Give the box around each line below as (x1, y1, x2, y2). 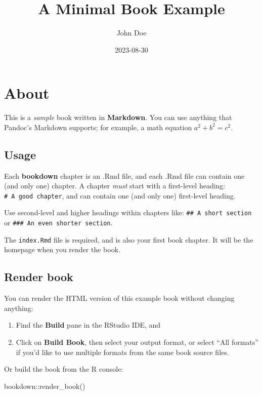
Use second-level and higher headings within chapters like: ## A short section (4, 207, 252, 218)
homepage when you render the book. (4, 244, 120, 255)
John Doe (116, 27, 147, 38)
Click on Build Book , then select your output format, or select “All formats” (16, 337, 258, 347)
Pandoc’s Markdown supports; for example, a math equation (4, 122, 192, 132)
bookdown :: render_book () (4, 380, 85, 391)
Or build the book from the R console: (4, 364, 123, 374)
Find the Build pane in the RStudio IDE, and (16, 320, 161, 330)
